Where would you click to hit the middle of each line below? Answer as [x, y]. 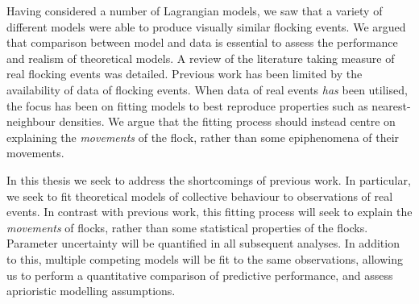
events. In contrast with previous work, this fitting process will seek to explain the [209, 212]
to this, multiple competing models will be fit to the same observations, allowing [205, 258]
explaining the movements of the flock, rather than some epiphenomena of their [203, 137]
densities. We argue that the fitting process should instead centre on [227, 121]
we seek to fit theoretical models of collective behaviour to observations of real [200, 196]
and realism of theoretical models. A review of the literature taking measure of [201, 58]
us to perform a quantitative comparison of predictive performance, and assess [200, 275]
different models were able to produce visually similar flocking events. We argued [206, 26]
